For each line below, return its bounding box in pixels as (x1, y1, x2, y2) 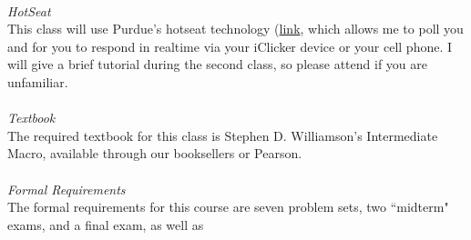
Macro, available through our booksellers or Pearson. (7, 144, 302, 163)
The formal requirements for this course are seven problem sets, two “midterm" (7, 197, 449, 216)
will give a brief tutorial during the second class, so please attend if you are (7, 55, 427, 74)
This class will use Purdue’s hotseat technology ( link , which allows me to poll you (7, 19, 464, 38)
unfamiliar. (7, 72, 68, 91)
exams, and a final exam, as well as (7, 215, 204, 234)
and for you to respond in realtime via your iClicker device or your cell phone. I (7, 36, 453, 55)
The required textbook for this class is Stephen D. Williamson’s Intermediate (7, 125, 438, 145)
